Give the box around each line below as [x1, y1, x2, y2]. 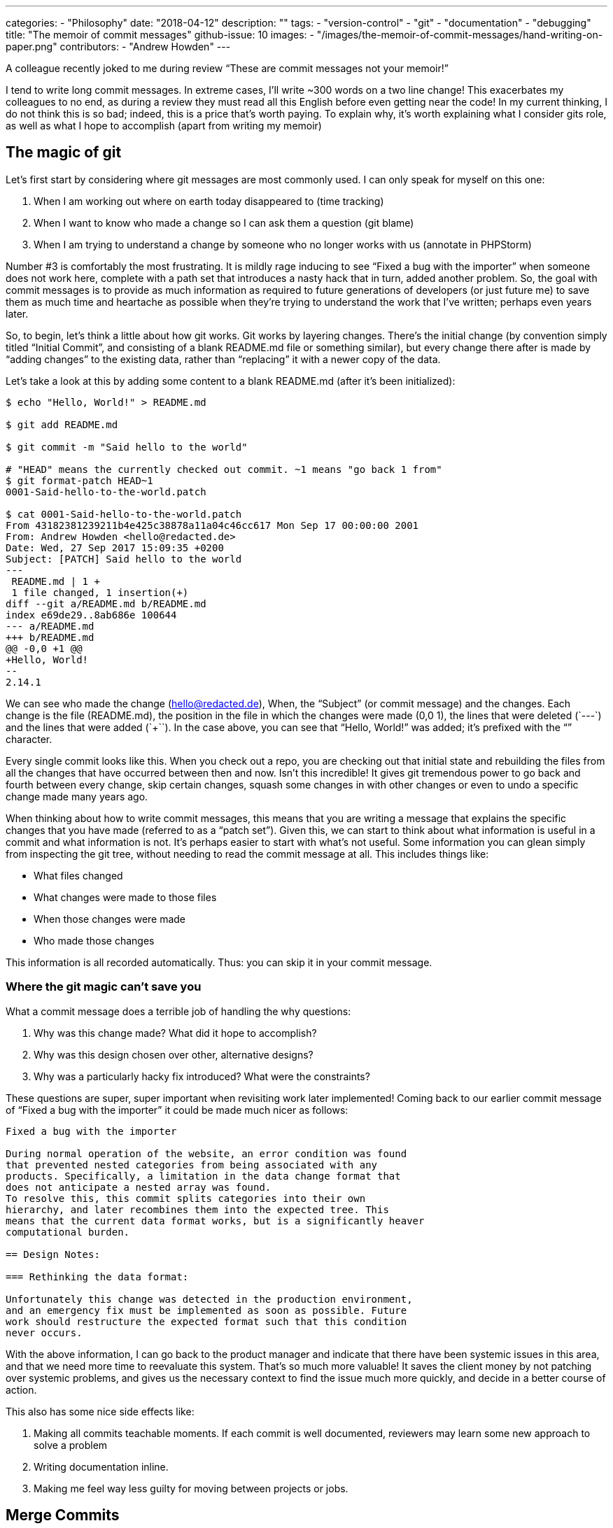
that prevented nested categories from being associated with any [6, 1159, 378, 1170]
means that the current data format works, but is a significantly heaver [6, 1215, 425, 1226]
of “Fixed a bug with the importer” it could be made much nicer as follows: [6, 1103, 348, 1116]
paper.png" [6, 41, 57, 52]
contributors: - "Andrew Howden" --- [59, 41, 231, 52]
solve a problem [34, 1438, 108, 1451]
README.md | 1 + [11, 575, 100, 587]
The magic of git [6, 143, 122, 162]
